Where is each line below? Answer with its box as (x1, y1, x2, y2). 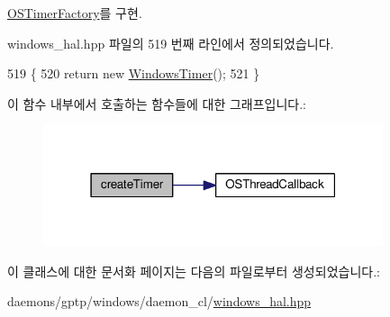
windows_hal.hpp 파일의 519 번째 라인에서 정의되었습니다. (7, 33, 334, 52)
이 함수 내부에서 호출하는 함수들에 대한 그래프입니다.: (7, 94, 306, 113)
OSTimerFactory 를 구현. (7, 4, 142, 22)
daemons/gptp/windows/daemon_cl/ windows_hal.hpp (7, 292, 312, 311)
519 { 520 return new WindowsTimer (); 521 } (7, 64, 260, 83)
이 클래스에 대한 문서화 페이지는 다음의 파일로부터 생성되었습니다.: (7, 261, 380, 280)
